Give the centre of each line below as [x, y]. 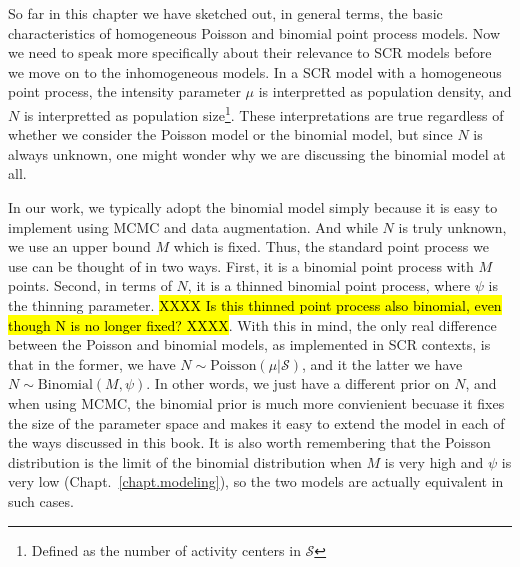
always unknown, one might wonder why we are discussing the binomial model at [257, 153]
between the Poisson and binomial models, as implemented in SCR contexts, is [249, 344]
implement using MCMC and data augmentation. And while [193, 226]
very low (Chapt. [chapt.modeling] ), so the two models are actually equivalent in [256, 481]
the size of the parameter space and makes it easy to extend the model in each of [256, 422]
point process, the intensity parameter [124, 91]
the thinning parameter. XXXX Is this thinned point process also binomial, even [255, 304]
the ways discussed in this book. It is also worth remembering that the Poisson [249, 442]
